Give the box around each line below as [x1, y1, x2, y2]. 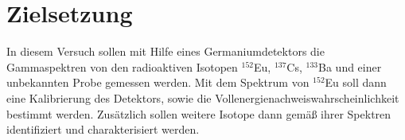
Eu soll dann [325, 74, 387, 91]
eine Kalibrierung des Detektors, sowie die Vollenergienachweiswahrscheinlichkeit [6, 89, 399, 106]
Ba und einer [318, 58, 382, 75]
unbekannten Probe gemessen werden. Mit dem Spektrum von [6, 74, 310, 91]
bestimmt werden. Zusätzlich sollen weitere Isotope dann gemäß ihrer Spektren [6, 105, 391, 122]
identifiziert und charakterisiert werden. [6, 121, 200, 138]
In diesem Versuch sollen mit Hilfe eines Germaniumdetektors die [6, 43, 325, 60]
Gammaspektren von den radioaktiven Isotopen [6, 58, 238, 75]
